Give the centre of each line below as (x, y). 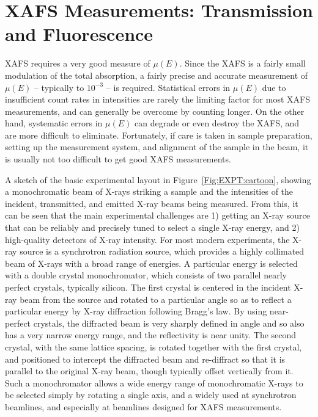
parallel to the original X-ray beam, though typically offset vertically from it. (149, 371)
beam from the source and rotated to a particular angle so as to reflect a (156, 299)
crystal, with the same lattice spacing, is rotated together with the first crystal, (153, 346)
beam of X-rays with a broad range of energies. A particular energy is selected (151, 263)
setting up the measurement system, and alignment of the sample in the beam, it (157, 147)
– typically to (59, 87)
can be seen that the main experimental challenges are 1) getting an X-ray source (157, 215)
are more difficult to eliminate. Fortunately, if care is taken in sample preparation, (159, 135)
